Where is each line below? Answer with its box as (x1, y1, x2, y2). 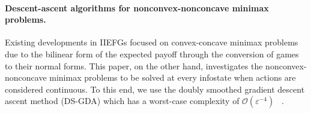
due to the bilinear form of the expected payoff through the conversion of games (5, 47, 299, 60)
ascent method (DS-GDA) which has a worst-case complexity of (5, 94, 240, 107)
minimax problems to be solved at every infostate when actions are (49, 71, 296, 84)
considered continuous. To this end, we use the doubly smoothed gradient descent (5, 83, 305, 95)
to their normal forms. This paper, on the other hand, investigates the (5, 59, 263, 72)
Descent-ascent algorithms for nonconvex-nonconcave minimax (5, 1, 269, 14)
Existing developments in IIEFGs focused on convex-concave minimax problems (5, 36, 298, 48)
